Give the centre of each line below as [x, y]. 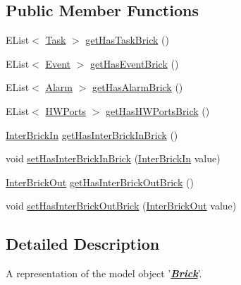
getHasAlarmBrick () [138, 87]
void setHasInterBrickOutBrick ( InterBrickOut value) [121, 206]
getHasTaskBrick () [127, 40]
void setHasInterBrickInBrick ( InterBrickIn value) [113, 158]
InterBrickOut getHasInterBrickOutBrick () [100, 182]
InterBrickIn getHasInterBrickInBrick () [92, 134]
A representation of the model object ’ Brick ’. [104, 273]
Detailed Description [83, 244]
